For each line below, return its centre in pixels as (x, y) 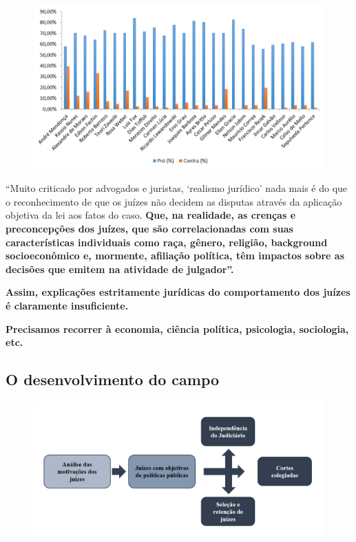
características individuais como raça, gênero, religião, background (167, 242)
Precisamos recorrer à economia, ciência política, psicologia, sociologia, (177, 328)
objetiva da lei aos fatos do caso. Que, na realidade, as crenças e (151, 215)
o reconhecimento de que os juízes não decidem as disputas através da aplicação (174, 201)
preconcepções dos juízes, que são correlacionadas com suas (149, 229)
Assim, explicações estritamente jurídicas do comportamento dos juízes (178, 292)
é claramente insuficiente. (67, 306)
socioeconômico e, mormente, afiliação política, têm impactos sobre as (175, 256)
